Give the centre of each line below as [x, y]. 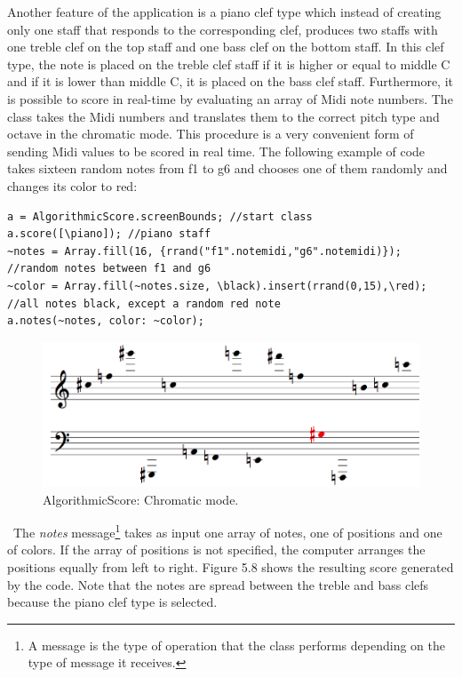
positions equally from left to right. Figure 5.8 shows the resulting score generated [231, 567]
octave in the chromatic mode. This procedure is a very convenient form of [211, 134]
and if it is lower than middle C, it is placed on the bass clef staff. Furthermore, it [230, 81]
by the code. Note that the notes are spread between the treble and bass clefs [218, 584]
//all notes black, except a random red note [144, 303]
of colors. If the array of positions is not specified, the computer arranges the [216, 550]
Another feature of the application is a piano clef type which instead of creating [224, 12]
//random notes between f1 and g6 [109, 269]
